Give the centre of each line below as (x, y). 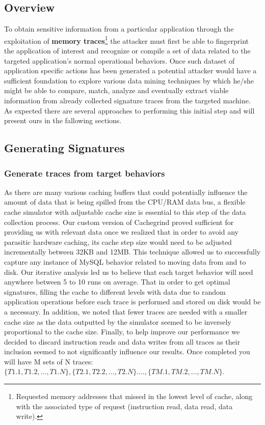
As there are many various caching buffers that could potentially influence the (126, 192)
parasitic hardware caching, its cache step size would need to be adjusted (118, 242)
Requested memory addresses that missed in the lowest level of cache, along (134, 396)
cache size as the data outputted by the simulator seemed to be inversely (118, 321)
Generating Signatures (64, 148)
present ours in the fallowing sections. (63, 120)
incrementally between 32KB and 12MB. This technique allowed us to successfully (132, 252)
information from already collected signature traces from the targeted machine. (127, 101)
